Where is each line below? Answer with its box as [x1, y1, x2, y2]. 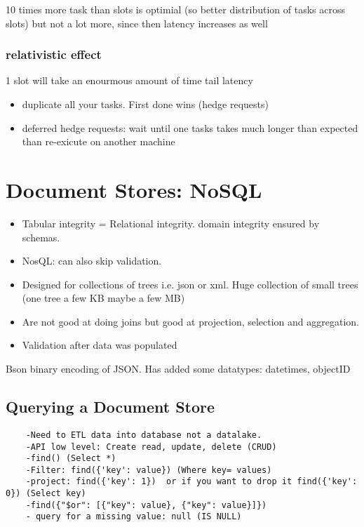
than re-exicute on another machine [22, 134, 175, 149]
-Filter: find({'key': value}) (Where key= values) [25, 465, 272, 475]
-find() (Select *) [25, 453, 116, 464]
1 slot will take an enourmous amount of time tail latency [6, 73, 253, 88]
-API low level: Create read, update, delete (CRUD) [25, 441, 277, 452]
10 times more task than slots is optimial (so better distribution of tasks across [6, 2, 345, 16]
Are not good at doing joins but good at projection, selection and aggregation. [22, 314, 360, 328]
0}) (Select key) [6, 488, 86, 499]
